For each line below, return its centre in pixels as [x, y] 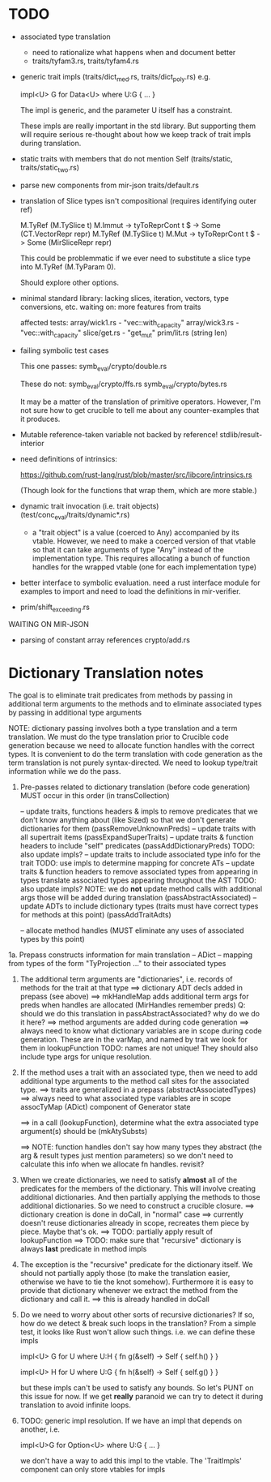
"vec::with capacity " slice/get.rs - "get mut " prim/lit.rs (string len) [124, 334]
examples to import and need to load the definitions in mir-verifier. [130, 591]
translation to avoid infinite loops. [75, 1405]
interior [32, 443]
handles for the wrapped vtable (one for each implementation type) [144, 567]
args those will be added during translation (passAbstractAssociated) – [138, 898]
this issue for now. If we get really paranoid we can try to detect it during [142, 1397]
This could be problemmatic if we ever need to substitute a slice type [135, 258]
